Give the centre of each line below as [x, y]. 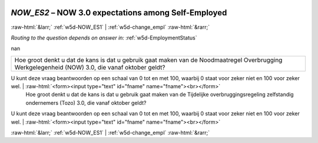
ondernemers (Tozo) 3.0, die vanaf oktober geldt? [86, 102]
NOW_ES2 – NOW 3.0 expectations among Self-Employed [119, 13]
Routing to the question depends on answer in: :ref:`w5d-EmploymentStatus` [104, 38]
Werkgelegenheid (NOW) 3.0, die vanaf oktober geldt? [90, 67]
